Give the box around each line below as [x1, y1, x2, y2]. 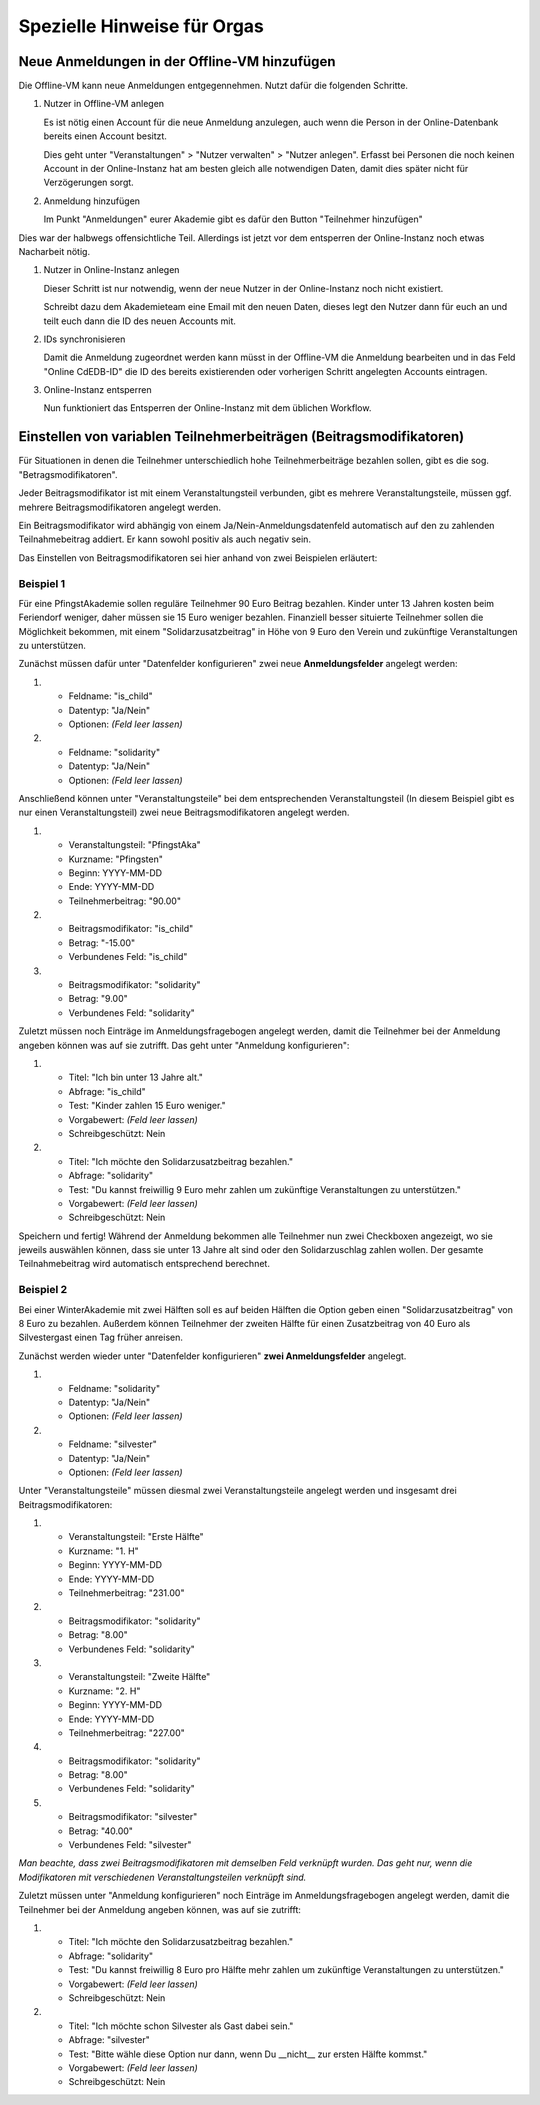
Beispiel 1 [18, 576, 66, 590]
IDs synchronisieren [43, 333, 126, 345]
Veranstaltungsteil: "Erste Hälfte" [68, 1531, 204, 1543]
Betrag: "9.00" [68, 993, 129, 1005]
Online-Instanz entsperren [43, 384, 152, 396]
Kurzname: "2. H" [68, 1685, 141, 1697]
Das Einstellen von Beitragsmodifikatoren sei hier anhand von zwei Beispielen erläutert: [18, 551, 378, 564]
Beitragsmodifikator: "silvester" [68, 1811, 198, 1823]
